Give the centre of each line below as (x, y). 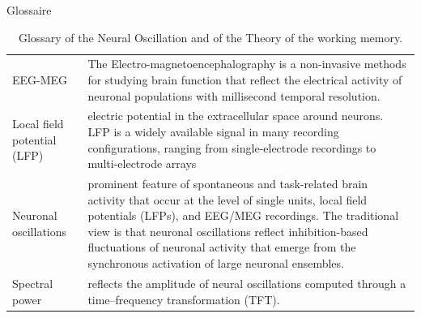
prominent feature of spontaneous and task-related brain (228, 184)
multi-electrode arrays (142, 163)
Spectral (33, 283)
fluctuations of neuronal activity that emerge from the (222, 247)
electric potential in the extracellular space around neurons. (236, 116)
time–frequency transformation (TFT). (184, 299)
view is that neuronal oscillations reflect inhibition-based (228, 231)
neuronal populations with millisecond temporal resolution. (234, 95)
